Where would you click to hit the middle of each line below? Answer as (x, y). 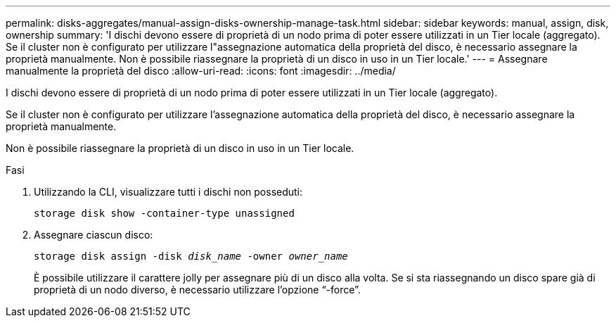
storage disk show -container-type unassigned (164, 213)
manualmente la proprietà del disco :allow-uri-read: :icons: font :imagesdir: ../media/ (201, 71)
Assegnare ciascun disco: (94, 235)
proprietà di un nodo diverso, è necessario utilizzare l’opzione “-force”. (197, 290)
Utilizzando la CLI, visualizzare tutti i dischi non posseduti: (168, 192)
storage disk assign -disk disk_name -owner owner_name (191, 256)
